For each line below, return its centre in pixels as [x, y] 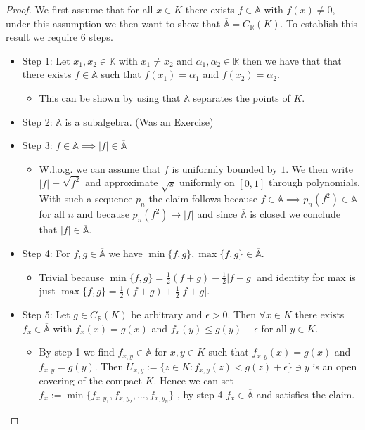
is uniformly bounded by [225, 168]
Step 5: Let [46, 314]
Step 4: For [46, 253]
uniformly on [207, 182]
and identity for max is [306, 276]
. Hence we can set [193, 380]
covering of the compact [90, 380]
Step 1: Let [46, 60]
